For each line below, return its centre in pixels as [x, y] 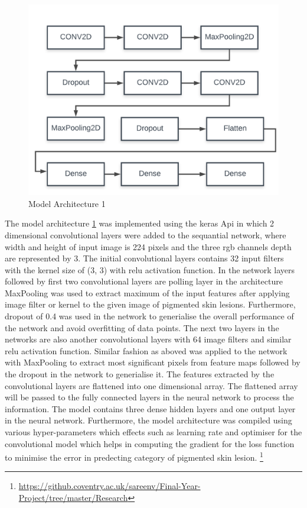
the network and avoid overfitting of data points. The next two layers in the [142, 327]
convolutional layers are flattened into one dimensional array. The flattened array [151, 385]
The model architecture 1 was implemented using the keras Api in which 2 [140, 223]
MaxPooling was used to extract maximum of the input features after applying [147, 292]
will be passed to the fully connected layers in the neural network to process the [149, 397]
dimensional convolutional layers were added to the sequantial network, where [146, 234]
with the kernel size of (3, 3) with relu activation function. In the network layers [150, 269]
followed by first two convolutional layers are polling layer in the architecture [144, 281]
